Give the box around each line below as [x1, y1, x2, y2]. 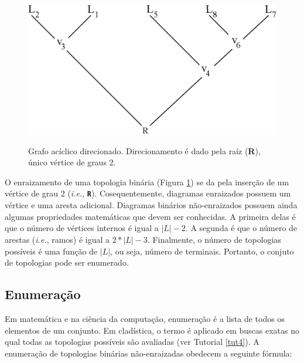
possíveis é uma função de [5, 245, 98, 257]
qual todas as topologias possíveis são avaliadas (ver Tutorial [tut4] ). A [5, 335, 259, 348]
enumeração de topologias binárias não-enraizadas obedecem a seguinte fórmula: [5, 347, 292, 359]
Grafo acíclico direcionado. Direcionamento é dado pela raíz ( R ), [28, 144, 261, 157]
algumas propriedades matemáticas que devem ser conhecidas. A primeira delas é [5, 210, 296, 222]
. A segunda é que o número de [185, 222, 298, 234]
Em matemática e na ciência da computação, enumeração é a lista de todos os [5, 312, 285, 324]
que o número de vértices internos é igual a [5, 222, 159, 234]
